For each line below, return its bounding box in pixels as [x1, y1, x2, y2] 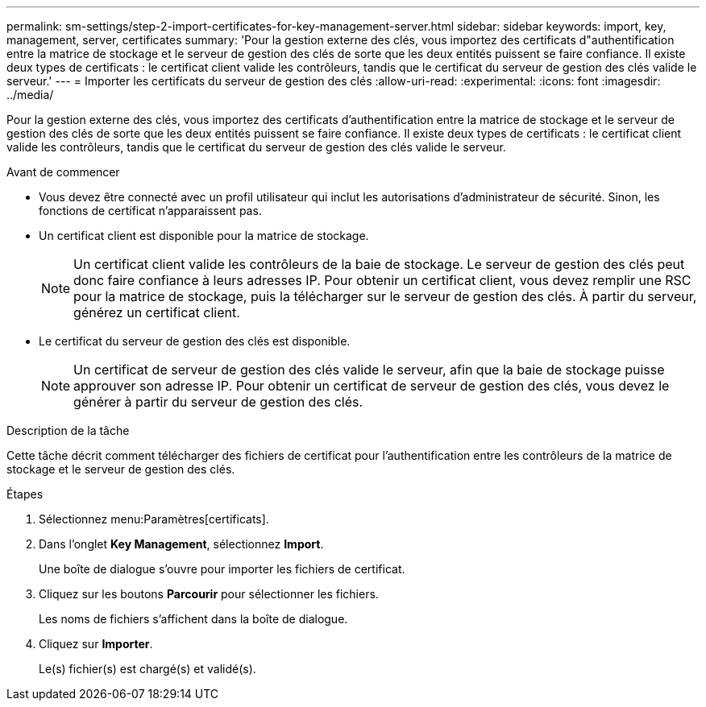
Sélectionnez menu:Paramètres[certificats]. [39, 512, 269, 526]
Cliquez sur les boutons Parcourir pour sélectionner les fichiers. [39, 587, 379, 601]
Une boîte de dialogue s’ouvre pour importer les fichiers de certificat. [39, 562, 405, 576]
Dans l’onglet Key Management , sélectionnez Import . [39, 537, 324, 551]
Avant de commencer [6, 165, 120, 179]
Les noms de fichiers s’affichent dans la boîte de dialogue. [39, 612, 348, 626]
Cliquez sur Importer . [39, 637, 153, 651]
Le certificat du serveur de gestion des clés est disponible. [39, 334, 351, 348]
